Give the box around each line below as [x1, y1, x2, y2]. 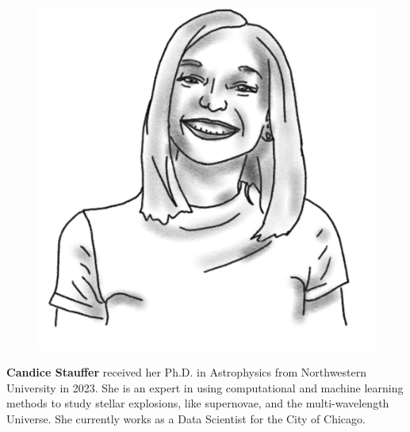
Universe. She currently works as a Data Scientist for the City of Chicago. [6, 410, 366, 426]
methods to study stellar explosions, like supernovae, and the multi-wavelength [6, 395, 389, 411]
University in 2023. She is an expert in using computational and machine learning [6, 379, 404, 396]
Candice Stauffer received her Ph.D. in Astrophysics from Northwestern [6, 364, 367, 380]
